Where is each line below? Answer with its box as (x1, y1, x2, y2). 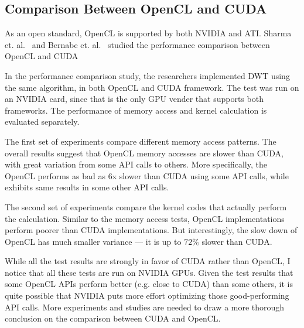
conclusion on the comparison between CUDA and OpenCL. (5, 312, 221, 324)
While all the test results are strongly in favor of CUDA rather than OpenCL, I (5, 255, 291, 267)
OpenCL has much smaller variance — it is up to (5, 235, 182, 247)
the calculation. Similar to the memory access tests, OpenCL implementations (5, 212, 285, 224)
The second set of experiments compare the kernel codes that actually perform (5, 200, 287, 213)
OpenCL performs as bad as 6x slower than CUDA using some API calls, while (5, 169, 289, 182)
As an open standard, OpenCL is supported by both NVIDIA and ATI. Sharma (5, 27, 292, 39)
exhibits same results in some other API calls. (5, 181, 169, 193)
